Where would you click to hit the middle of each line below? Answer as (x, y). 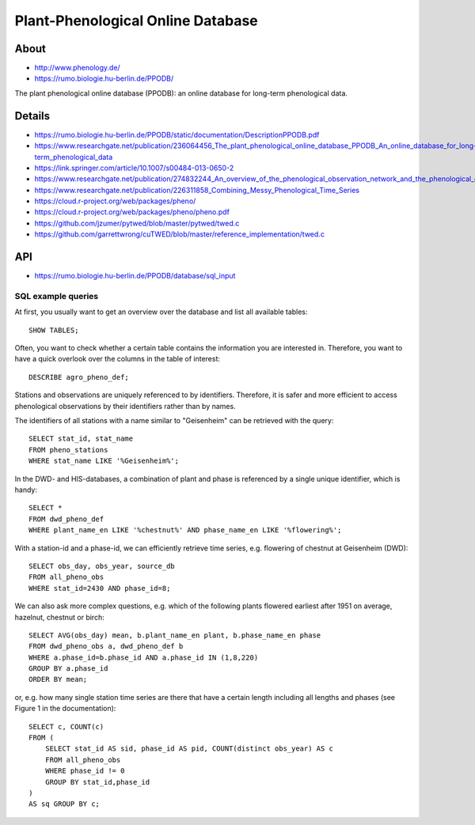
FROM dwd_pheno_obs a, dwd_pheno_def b (106, 646)
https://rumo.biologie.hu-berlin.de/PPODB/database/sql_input (135, 276)
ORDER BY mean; (58, 679)
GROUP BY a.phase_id (68, 669)
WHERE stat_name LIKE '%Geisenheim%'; (104, 461)
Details (32, 116)
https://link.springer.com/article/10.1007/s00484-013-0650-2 (134, 168)
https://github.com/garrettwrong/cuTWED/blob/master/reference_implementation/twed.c (179, 234)
